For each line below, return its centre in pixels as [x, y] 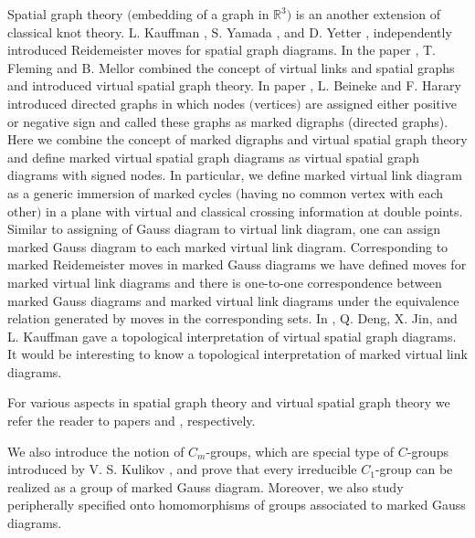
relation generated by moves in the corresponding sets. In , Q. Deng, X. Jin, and [232, 318]
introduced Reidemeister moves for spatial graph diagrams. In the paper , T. [222, 50]
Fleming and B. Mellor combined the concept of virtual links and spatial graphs [231, 67]
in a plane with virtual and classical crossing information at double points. [254, 211]
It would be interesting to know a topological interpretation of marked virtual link [237, 354]
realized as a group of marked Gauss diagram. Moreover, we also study [206, 486]
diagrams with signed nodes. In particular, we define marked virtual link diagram [235, 175]
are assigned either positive [381, 103]
